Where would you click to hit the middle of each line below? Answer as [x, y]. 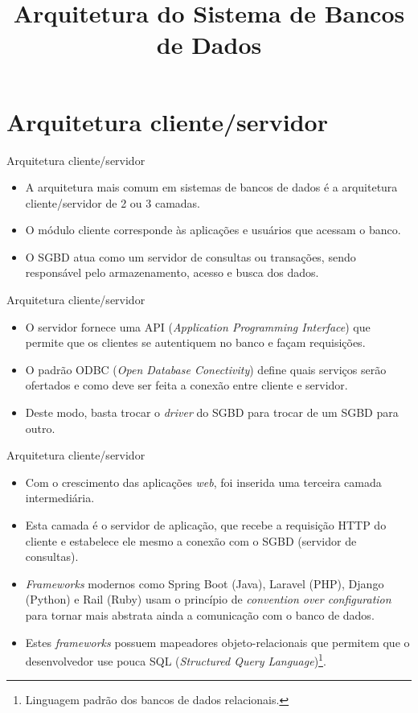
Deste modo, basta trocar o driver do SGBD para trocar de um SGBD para [212, 412]
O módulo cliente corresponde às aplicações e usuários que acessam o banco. [213, 230]
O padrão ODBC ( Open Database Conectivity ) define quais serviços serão [206, 369]
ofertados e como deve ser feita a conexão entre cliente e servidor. [186, 385]
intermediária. [60, 498]
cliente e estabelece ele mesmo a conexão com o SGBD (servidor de [191, 540]
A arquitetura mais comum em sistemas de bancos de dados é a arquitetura [211, 187]
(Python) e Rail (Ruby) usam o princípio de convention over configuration [208, 599]
